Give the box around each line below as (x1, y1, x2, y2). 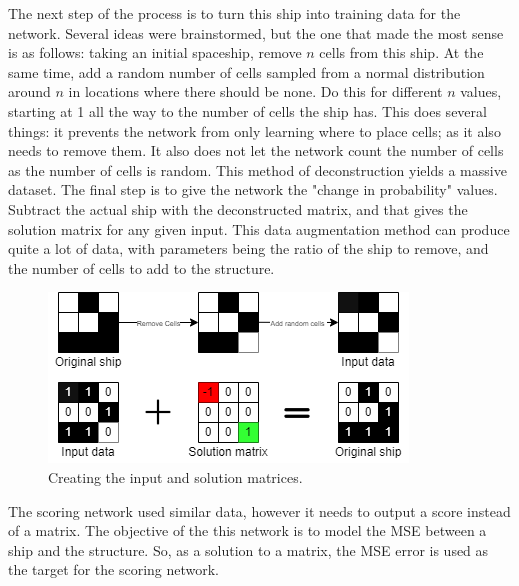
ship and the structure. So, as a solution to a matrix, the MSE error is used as (8, 539, 489, 560)
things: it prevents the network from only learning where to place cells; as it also (8, 120, 501, 141)
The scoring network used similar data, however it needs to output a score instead (8, 500, 511, 521)
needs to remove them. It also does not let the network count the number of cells (8, 140, 504, 161)
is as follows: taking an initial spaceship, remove (8, 42, 302, 63)
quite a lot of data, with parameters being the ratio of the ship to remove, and (8, 238, 489, 259)
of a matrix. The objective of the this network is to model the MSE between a (8, 520, 487, 541)
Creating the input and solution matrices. (48, 466, 303, 487)
